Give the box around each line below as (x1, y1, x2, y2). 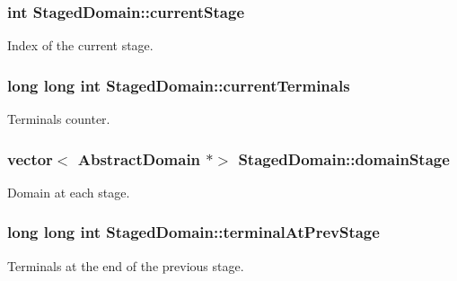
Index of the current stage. (7, 36, 154, 55)
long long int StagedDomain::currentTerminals (7, 74, 350, 96)
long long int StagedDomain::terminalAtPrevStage (7, 221, 380, 243)
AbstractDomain (77, 147, 201, 170)
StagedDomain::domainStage (238, 147, 450, 170)
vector (7, 147, 53, 170)
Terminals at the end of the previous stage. (7, 256, 244, 275)
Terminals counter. (7, 110, 110, 128)
